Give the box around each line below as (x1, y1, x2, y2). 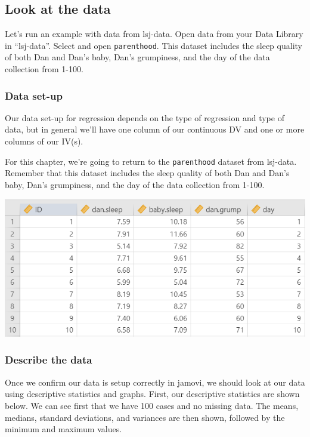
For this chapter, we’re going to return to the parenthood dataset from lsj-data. (5, 155, 297, 167)
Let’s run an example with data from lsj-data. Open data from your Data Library (5, 27, 303, 40)
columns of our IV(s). (5, 135, 83, 147)
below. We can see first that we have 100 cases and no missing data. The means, (5, 399, 299, 411)
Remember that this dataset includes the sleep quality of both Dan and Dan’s (5, 167, 290, 179)
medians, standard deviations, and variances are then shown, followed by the (5, 411, 285, 423)
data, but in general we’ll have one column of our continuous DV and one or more (5, 123, 305, 136)
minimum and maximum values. (5, 423, 122, 435)
